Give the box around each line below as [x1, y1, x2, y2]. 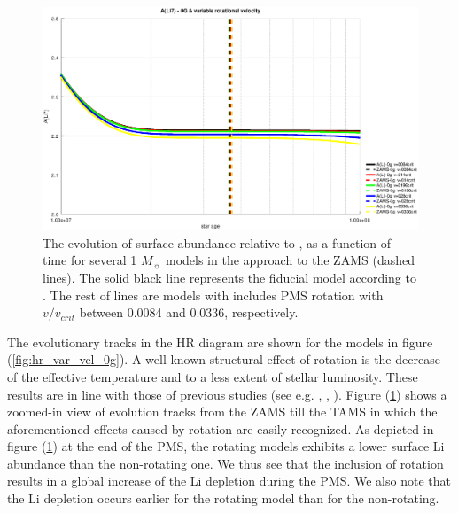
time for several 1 [43, 251, 137, 269]
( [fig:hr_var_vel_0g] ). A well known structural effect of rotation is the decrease [7, 350, 440, 369]
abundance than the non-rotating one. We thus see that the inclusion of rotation [7, 454, 444, 472]
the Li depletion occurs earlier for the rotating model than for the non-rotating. [7, 489, 439, 508]
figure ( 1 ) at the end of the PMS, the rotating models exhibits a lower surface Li [7, 437, 445, 455]
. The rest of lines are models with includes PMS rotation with [43, 285, 384, 304]
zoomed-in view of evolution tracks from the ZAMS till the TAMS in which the [7, 402, 438, 421]
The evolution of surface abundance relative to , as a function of [43, 233, 392, 252]
